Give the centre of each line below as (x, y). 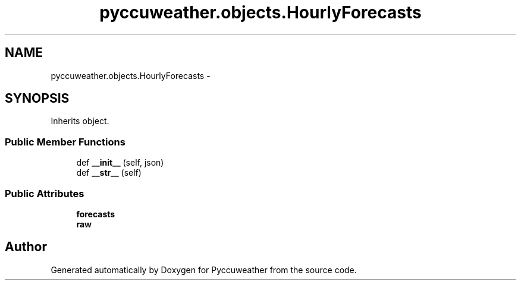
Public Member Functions (65, 142)
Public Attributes (45, 193)
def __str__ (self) (109, 173)
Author (26, 247)
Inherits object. (80, 121)
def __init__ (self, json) (120, 163)
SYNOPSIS (37, 99)
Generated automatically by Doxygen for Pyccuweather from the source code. (204, 270)
